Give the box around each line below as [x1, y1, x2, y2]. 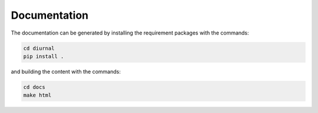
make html [23, 92, 52, 99]
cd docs [23, 84, 45, 90]
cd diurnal [23, 44, 55, 52]
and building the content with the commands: [11, 68, 121, 75]
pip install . [23, 53, 64, 60]
